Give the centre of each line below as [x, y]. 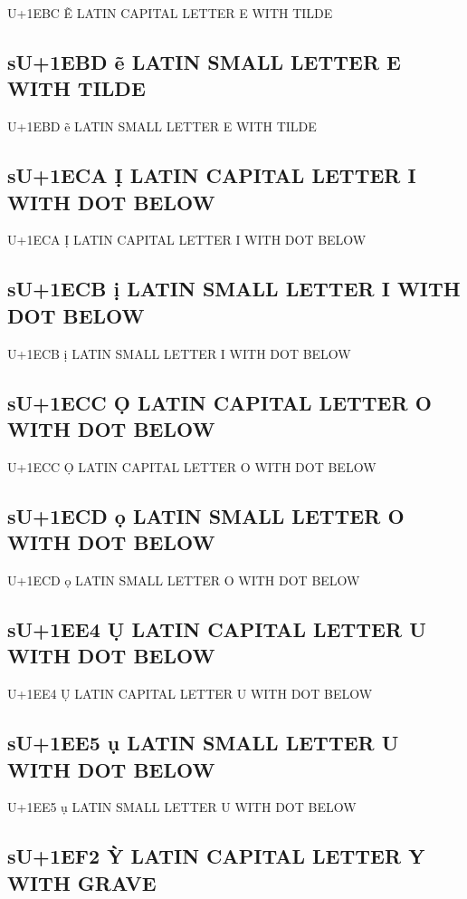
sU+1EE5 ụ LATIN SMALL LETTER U [203, 743]
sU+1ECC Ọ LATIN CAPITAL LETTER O [219, 402]
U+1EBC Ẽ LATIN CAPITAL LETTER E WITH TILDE [170, 13]
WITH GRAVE [82, 882]
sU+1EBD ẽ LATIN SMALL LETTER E [204, 61]
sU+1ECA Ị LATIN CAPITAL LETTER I [212, 175]
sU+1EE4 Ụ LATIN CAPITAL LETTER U [217, 628]
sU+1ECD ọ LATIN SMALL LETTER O [206, 515]
